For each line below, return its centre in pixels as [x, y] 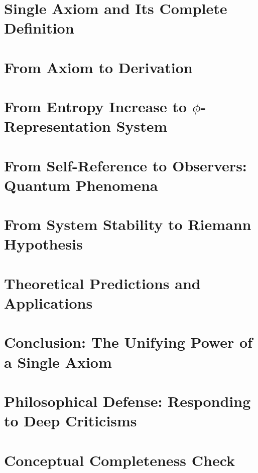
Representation [57, 126]
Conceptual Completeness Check [120, 460]
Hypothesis [43, 244]
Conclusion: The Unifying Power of [128, 342]
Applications [48, 303]
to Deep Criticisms [71, 421]
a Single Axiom [58, 362]
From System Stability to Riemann [128, 224]
